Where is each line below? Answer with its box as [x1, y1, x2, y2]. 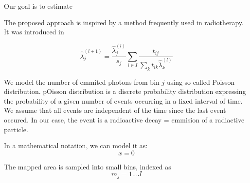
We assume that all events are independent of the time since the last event [4, 105, 226, 115]
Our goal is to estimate [4, 1, 72, 11]
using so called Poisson [166, 76, 235, 87]
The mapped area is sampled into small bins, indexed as [4, 161, 171, 171]
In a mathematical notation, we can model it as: [4, 140, 148, 151]
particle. [4, 124, 28, 134]
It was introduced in [4, 27, 64, 37]
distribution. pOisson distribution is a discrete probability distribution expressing [4, 86, 246, 96]
